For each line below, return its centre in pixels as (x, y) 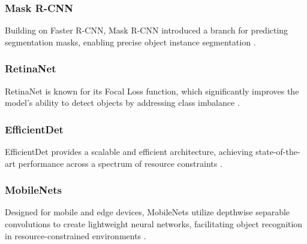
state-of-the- (278, 152)
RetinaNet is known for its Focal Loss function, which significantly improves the (152, 91)
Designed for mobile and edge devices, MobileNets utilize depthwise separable (148, 212)
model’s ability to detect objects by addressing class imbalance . (122, 103)
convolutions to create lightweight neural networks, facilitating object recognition (154, 224)
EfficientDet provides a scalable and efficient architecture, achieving (129, 152)
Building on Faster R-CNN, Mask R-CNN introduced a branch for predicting (147, 30)
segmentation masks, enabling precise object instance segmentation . (130, 42)
